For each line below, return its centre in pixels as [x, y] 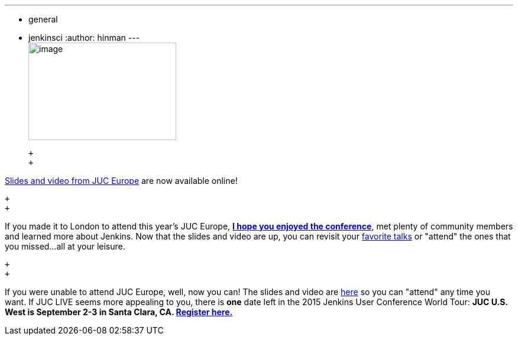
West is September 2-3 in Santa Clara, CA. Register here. [119, 312]
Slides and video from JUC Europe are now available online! [121, 181]
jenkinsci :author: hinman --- [84, 38]
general [43, 19]
